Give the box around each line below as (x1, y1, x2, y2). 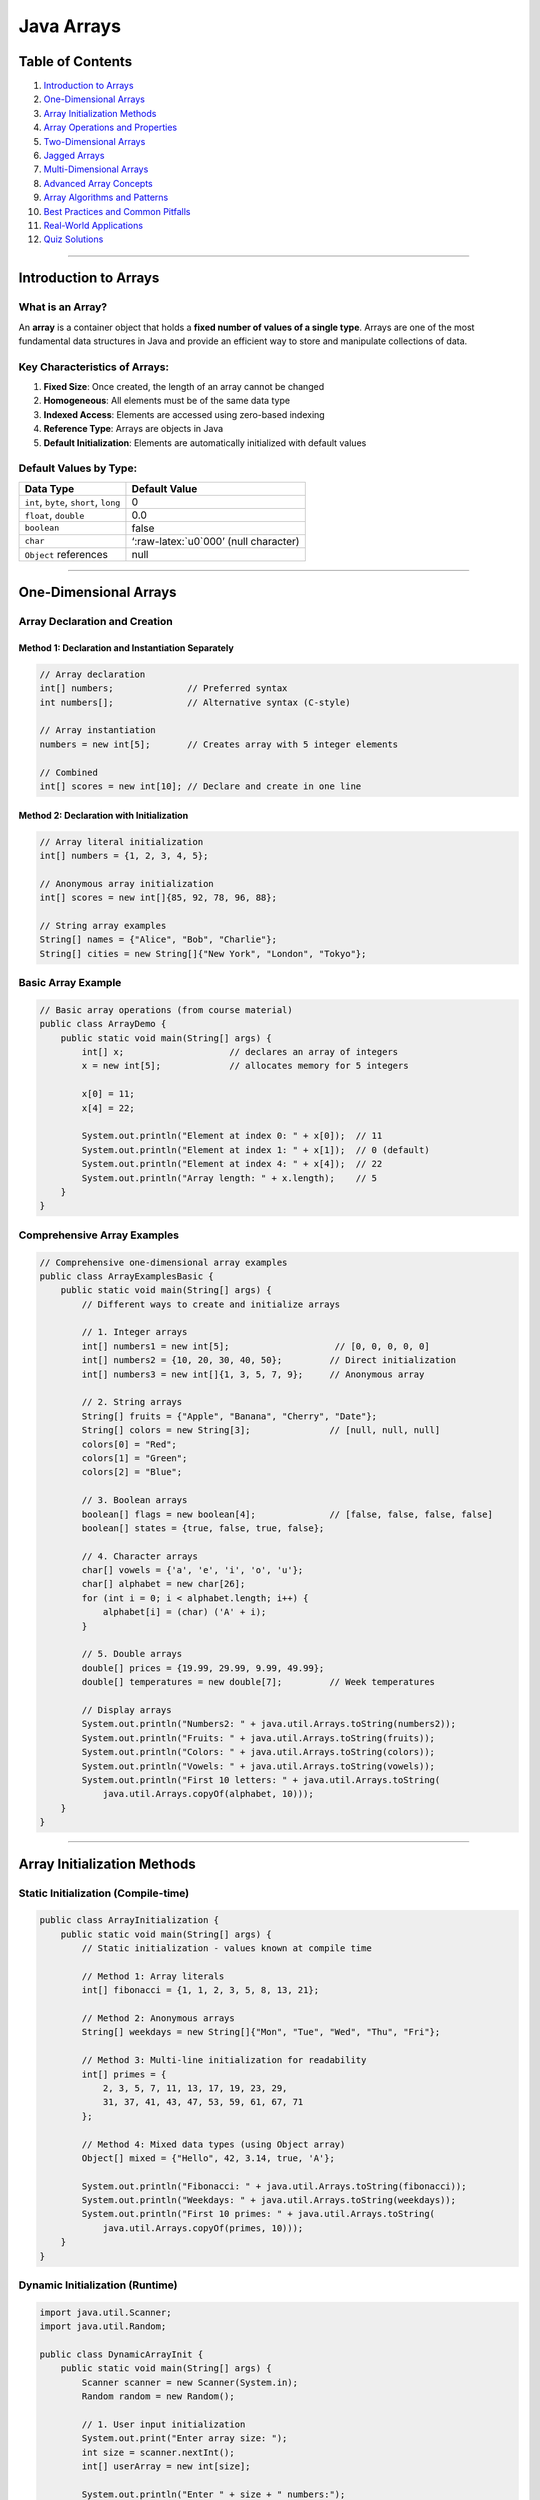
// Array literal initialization (39, 836, 204, 847)
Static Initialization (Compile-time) (18, 1886, 190, 1900)
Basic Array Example (18, 976, 122, 990)
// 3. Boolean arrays (81, 1495, 188, 1506)
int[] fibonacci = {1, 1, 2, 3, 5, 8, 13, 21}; (81, 1985, 320, 1996)
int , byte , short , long (24, 495, 121, 509)
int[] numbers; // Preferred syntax (39, 683, 288, 694)
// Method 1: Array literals (81, 1970, 225, 1982)
